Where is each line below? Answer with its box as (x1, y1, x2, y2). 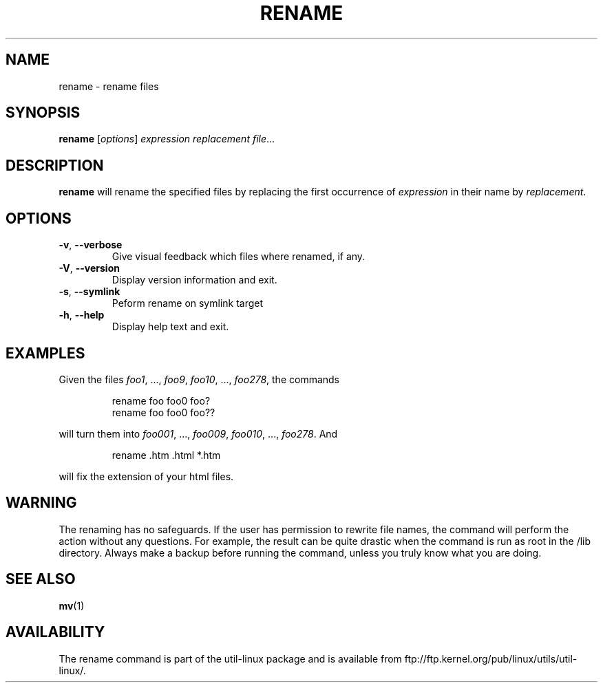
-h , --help (59, 309, 105, 321)
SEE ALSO (6, 570, 76, 588)
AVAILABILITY (6, 623, 105, 641)
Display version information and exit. (112, 274, 277, 286)
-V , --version (59, 262, 120, 275)
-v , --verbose (59, 239, 123, 251)
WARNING (6, 494, 77, 512)
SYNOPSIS (6, 104, 81, 122)
